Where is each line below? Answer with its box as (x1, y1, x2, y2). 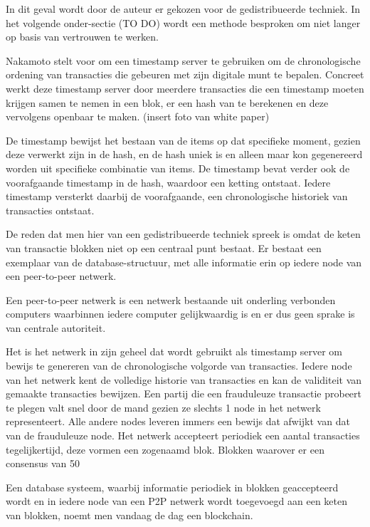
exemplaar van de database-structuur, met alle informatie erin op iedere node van (6, 254, 362, 269)
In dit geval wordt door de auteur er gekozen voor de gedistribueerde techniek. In (6, 1, 361, 16)
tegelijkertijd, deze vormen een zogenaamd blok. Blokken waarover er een (6, 442, 324, 456)
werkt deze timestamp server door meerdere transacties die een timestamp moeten (6, 80, 364, 95)
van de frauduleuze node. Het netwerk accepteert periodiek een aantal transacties (6, 428, 360, 443)
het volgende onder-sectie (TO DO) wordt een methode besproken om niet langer (6, 15, 361, 30)
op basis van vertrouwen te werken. (6, 29, 159, 44)
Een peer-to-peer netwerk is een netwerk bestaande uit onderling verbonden (6, 292, 336, 307)
